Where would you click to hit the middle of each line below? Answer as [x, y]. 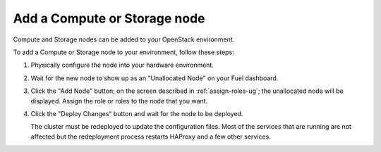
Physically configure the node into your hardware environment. [122, 65]
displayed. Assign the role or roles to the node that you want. [119, 101]
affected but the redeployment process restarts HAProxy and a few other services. [151, 137]
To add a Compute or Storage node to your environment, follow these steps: [123, 52]
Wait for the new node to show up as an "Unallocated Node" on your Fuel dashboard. [155, 78]
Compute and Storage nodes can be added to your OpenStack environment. [124, 39]
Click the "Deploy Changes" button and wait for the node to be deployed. [137, 113]
